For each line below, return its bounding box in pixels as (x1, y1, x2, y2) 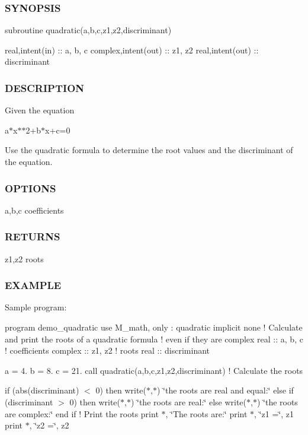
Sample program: (5, 301, 67, 313)
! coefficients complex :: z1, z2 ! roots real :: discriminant (5, 344, 210, 357)
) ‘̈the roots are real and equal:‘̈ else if (156, 384, 294, 396)
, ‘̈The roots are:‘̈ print (165, 407, 248, 420)
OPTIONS (5, 180, 56, 195)
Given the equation (5, 104, 75, 116)
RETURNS (5, 229, 60, 244)
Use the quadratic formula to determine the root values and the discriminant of (5, 144, 293, 156)
